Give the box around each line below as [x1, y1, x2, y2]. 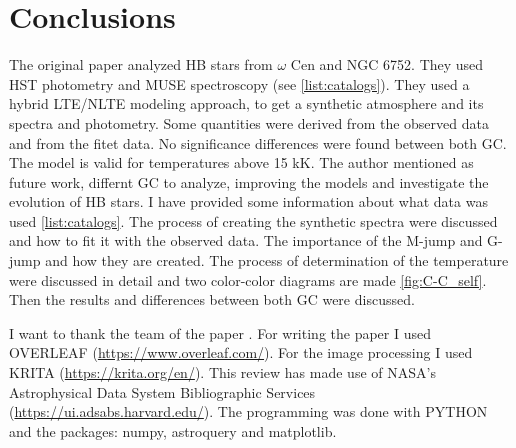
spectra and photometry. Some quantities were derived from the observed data [9, 112, 489, 133]
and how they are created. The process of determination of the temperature [45, 250, 509, 271]
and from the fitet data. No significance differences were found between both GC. [9, 132, 507, 153]
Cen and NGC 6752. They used [290, 54, 484, 75]
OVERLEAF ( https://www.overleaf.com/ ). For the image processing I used [9, 342, 473, 363]
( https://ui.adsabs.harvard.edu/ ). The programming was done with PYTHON [9, 401, 488, 422]
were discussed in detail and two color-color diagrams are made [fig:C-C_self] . [9, 269, 487, 290]
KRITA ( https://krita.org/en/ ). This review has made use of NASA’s [9, 362, 436, 383]
